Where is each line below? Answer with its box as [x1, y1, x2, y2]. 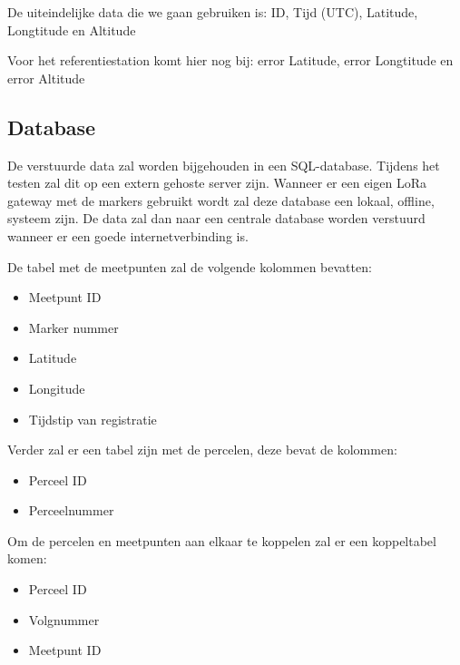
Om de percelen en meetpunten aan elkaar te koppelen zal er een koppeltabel [7, 531, 436, 550]
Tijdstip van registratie [28, 409, 157, 428]
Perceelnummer [28, 501, 114, 520]
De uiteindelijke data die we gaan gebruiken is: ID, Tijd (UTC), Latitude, [7, 3, 418, 21]
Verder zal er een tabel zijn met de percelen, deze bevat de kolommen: [7, 440, 397, 459]
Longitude [28, 378, 85, 397]
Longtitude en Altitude [7, 20, 136, 39]
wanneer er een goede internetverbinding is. [7, 226, 249, 245]
